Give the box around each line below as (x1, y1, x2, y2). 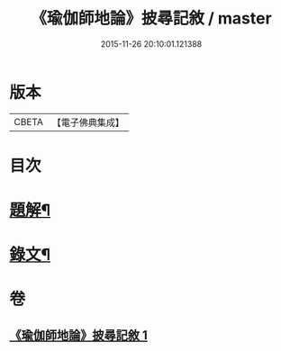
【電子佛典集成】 (51, 116, 124, 129)
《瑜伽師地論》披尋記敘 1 (9, 328, 149, 343)
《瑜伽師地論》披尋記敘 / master (31, 8, 272, 29)
